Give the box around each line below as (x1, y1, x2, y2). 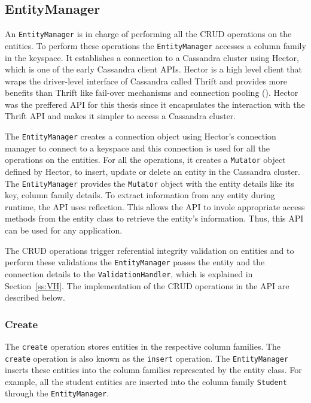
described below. (5, 291, 65, 304)
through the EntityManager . (5, 387, 109, 399)
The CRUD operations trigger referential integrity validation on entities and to (5, 244, 294, 256)
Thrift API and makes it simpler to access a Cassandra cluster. (5, 110, 236, 122)
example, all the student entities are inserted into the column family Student (5, 375, 287, 387)
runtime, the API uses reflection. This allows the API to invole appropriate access (5, 200, 305, 213)
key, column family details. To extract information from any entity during (5, 189, 275, 201)
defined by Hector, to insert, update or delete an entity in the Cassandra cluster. (5, 165, 301, 177)
